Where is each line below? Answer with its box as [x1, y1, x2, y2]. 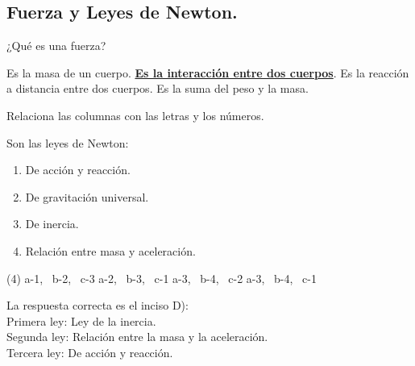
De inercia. [25, 215, 79, 232]
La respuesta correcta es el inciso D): [6, 297, 189, 314]
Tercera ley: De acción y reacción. [6, 343, 173, 360]
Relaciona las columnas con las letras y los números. [6, 106, 264, 123]
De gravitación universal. [25, 188, 149, 205]
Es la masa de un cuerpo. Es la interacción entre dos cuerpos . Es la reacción [6, 64, 409, 81]
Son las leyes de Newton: [6, 134, 129, 151]
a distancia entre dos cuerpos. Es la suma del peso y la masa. [6, 80, 309, 97]
